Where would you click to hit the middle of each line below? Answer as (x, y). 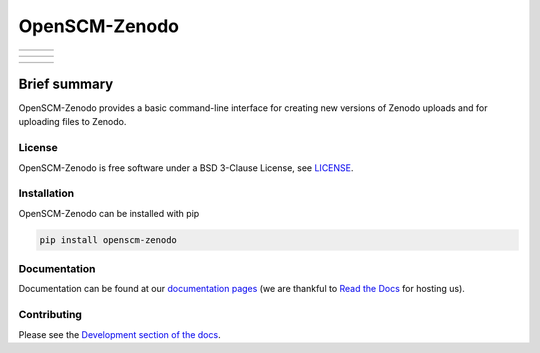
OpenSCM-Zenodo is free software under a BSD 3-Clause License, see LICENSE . (186, 167)
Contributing (50, 315)
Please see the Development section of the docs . (119, 334)
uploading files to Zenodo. (72, 122)
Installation (46, 193)
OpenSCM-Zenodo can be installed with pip (109, 213)
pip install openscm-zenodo (108, 239)
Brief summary (66, 83)
